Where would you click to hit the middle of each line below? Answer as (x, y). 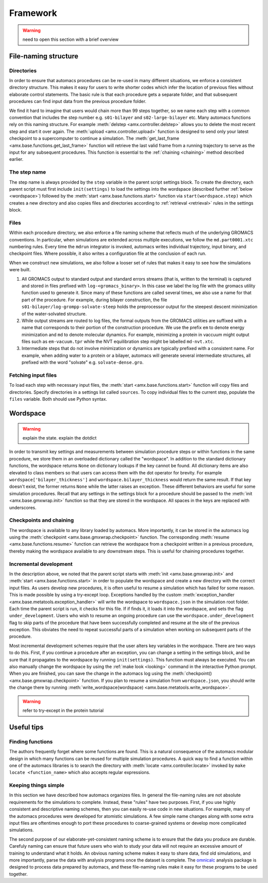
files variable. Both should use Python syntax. (58, 399)
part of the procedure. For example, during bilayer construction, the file (94, 300)
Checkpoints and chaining (41, 520)
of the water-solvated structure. (54, 314)
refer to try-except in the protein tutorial (63, 710)
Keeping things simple (37, 785)
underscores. (23, 507)
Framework (33, 13)
